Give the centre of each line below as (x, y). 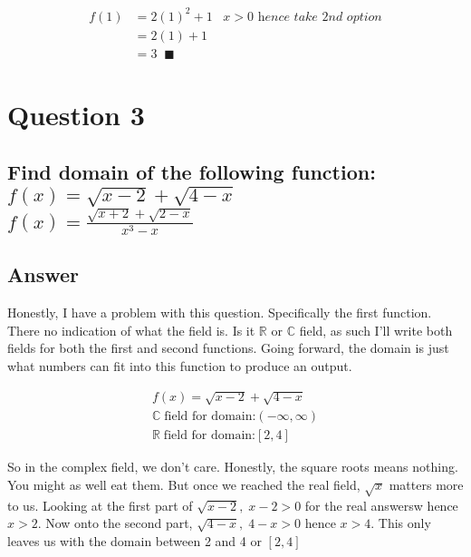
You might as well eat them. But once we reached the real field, (184, 484)
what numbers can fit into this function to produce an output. (180, 365)
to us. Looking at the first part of (100, 505)
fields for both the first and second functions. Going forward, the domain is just (228, 348)
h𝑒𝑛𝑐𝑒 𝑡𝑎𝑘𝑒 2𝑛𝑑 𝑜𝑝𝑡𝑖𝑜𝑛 (320, 17)
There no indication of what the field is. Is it (131, 330)
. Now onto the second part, (115, 523)
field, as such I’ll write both (376, 330)
